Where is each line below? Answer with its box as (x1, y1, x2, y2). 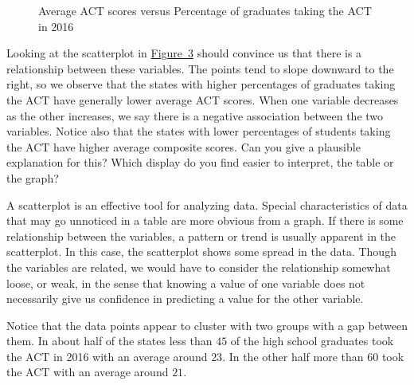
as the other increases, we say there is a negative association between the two (6, 107, 384, 124)
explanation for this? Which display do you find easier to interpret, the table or (6, 154, 394, 171)
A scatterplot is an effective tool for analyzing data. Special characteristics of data (6, 196, 408, 213)
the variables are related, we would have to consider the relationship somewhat (6, 258, 391, 275)
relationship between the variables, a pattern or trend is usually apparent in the (6, 227, 396, 244)
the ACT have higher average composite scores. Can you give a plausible (6, 138, 361, 155)
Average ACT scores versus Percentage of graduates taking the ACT (38, 2, 372, 18)
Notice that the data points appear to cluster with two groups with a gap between (6, 316, 408, 333)
